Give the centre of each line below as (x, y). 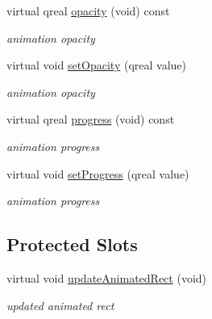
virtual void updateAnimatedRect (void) (107, 277)
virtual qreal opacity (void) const (88, 10)
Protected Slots (72, 244)
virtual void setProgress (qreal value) (98, 173)
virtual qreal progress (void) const (91, 119)
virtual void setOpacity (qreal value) (97, 65)
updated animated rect (60, 305)
